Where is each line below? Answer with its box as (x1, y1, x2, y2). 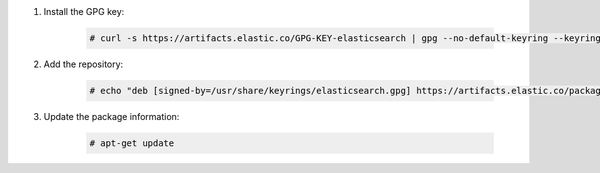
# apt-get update (89, 137, 175, 149)
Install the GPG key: (43, 6, 125, 17)
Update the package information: (43, 110, 180, 122)
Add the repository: (43, 58, 124, 70)
